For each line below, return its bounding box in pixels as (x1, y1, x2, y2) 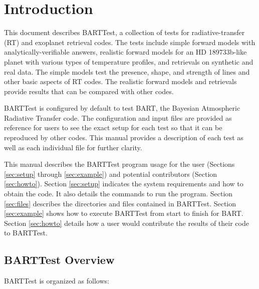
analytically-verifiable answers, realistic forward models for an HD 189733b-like (4, 47, 247, 57)
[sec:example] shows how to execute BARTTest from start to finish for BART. (4, 208, 243, 218)
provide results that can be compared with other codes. (4, 86, 174, 96)
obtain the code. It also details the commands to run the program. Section (4, 188, 233, 199)
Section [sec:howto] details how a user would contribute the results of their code (4, 217, 249, 228)
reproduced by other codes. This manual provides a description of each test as (4, 132, 243, 143)
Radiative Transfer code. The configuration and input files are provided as (4, 112, 232, 123)
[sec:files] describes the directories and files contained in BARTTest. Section (4, 198, 236, 208)
